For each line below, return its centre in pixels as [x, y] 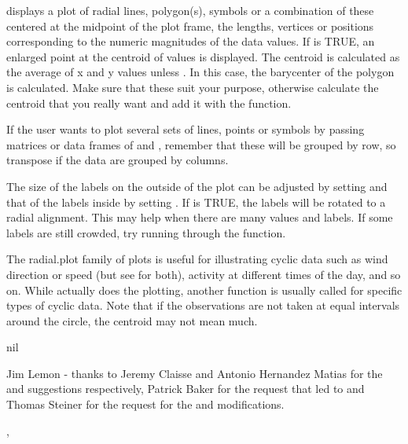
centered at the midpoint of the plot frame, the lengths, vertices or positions [190, 26]
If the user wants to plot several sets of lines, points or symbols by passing [186, 129]
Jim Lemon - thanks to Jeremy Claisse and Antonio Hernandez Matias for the [195, 373]
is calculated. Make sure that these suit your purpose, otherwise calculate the [193, 87]
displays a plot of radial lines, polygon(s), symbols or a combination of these [190, 10]
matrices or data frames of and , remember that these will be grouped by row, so [201, 144]
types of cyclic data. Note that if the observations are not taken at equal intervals [203, 305]
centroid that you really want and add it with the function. [149, 103]
